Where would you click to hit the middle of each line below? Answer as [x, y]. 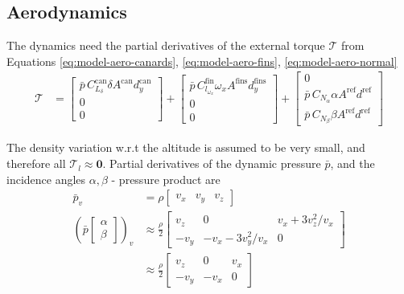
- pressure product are [166, 179]
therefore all [36, 163]
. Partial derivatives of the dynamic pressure [212, 163]
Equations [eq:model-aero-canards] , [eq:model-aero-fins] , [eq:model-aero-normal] [202, 61]
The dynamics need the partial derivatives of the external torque [166, 45]
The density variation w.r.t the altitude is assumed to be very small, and [186, 147]
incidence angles [46, 179]
